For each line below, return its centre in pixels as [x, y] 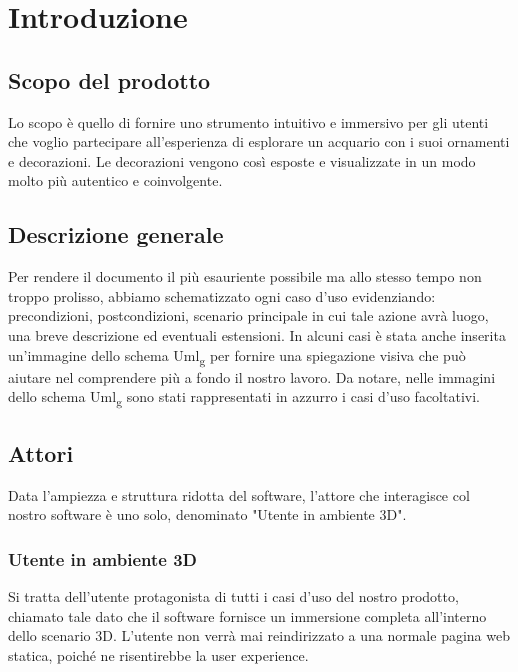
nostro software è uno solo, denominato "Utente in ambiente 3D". [207, 514]
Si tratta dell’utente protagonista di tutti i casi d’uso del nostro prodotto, [233, 595]
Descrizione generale [116, 234]
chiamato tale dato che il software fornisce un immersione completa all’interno [247, 615]
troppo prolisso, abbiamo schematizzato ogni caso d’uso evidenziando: [222, 295]
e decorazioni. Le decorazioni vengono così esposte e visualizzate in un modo [242, 160]
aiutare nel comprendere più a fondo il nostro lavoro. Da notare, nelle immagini [252, 376]
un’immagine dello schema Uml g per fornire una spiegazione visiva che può [237, 356]
